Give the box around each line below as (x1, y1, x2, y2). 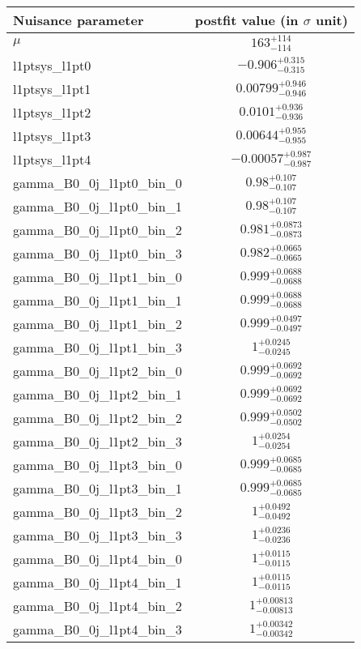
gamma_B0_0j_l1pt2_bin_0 (13, 361, 182, 380)
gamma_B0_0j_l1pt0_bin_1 (13, 196, 182, 216)
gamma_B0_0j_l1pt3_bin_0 (13, 455, 182, 474)
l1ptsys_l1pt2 (13, 102, 91, 122)
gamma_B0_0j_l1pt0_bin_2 (13, 220, 182, 239)
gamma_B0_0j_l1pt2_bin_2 (13, 408, 182, 427)
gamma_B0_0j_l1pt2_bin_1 (13, 384, 182, 403)
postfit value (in (194, 11, 299, 29)
